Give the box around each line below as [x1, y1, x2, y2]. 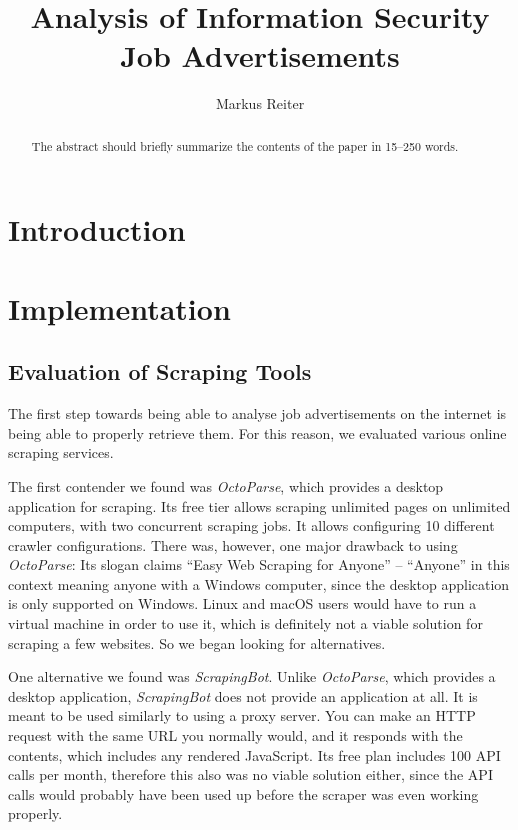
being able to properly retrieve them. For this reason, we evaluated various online [8, 422, 507, 443]
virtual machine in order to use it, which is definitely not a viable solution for [8, 613, 483, 634]
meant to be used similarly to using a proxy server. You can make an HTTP [8, 705, 476, 726]
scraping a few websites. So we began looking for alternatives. [8, 632, 386, 653]
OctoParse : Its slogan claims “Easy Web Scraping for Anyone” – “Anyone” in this [8, 554, 510, 575]
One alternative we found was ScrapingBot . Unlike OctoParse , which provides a [8, 666, 496, 687]
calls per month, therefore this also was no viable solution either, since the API [8, 764, 493, 785]
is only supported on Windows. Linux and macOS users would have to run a [8, 593, 477, 614]
